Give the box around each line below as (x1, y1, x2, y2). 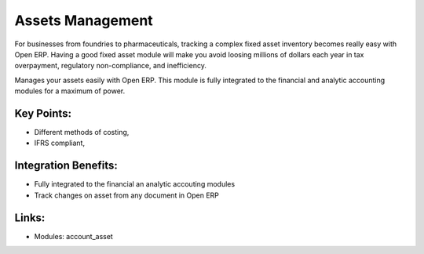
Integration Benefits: (14, 159, 118, 172)
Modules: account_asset (34, 231, 113, 241)
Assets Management (14, 12, 153, 29)
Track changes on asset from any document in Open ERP (34, 190, 220, 200)
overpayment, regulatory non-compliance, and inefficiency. (14, 61, 207, 71)
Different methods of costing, (34, 128, 130, 137)
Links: (14, 211, 46, 224)
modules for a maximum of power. (14, 86, 126, 96)
